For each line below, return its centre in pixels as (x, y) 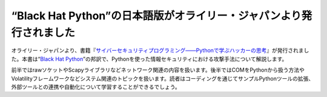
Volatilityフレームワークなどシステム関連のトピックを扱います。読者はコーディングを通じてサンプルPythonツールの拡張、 (163, 78)
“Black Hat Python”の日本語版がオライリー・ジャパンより (157, 16)
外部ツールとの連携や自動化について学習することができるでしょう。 (96, 87)
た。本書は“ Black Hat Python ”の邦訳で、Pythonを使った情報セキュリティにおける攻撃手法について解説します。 (149, 59)
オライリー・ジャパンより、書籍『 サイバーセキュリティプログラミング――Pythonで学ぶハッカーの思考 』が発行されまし (160, 51)
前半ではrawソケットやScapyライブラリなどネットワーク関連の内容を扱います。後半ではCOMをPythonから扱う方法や (158, 70)
